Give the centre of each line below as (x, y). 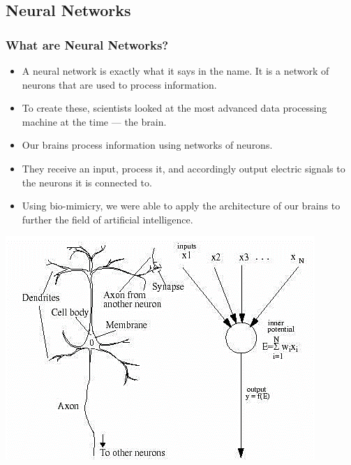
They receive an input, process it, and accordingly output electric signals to (184, 168)
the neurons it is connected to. (87, 182)
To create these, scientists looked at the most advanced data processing (174, 108)
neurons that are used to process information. (119, 84)
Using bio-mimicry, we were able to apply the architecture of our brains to (181, 206)
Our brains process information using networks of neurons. (147, 145)
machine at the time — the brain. (94, 121)
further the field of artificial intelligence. (107, 219)
